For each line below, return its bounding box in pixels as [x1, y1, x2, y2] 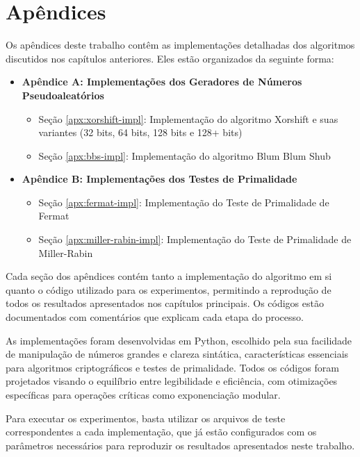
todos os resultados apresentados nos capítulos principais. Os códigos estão [6, 296, 324, 310]
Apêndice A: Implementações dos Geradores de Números [22, 74, 302, 89]
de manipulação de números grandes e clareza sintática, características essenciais [6, 347, 349, 361]
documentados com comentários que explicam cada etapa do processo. [6, 310, 304, 324]
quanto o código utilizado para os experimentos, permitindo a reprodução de [6, 282, 332, 297]
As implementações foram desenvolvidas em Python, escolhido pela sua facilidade [6, 333, 352, 347]
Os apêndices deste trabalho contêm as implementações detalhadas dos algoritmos [6, 38, 355, 52]
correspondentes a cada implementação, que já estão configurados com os [6, 424, 317, 439]
